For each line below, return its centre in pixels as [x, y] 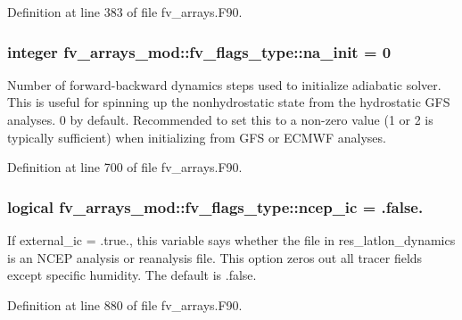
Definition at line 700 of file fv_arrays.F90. [125, 167]
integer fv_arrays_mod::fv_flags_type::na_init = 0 [199, 51]
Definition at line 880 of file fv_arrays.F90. [125, 304]
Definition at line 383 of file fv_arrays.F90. [125, 12]
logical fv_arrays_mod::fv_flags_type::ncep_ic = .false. [215, 206]
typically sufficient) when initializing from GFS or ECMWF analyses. [197, 137]
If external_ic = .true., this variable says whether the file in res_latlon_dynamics [231, 240]
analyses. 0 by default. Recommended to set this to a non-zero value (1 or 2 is [220, 119]
